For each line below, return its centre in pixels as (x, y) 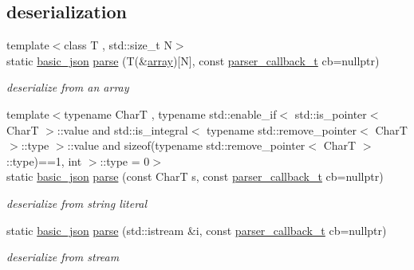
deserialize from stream (63, 257)
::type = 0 (125, 160)
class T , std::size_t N (118, 45)
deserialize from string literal (77, 203)
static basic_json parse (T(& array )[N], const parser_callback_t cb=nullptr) (193, 60)
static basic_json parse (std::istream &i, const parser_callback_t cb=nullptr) (197, 230)
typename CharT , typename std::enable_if (170, 113)
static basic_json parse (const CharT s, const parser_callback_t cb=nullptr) (195, 176)
